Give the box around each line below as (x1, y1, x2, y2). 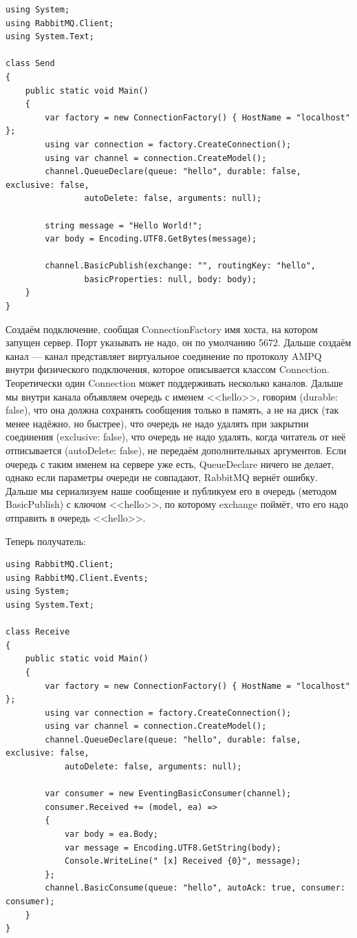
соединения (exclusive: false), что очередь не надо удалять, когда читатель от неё (6, 429, 346, 444)
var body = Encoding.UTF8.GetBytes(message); (45, 234, 257, 244)
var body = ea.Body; (64, 829, 158, 840)
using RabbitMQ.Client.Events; (6, 573, 149, 583)
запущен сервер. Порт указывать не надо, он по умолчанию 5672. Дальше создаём (6, 335, 351, 350)
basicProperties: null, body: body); (84, 274, 257, 284)
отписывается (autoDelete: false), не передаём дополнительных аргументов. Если (6, 443, 347, 457)
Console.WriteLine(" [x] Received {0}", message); (64, 856, 301, 866)
